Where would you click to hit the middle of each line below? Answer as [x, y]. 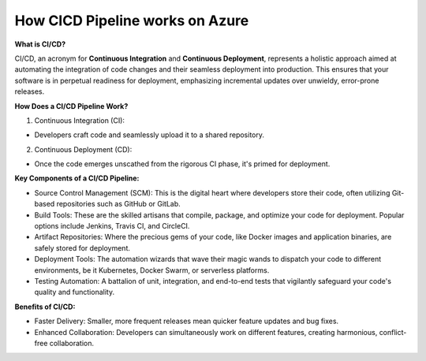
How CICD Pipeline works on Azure [132, 20]
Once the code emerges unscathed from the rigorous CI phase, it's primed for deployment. [182, 164]
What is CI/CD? [40, 44]
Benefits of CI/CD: [45, 307]
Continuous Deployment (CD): [83, 149]
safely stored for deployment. [82, 247]
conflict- [393, 332]
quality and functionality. [74, 292]
